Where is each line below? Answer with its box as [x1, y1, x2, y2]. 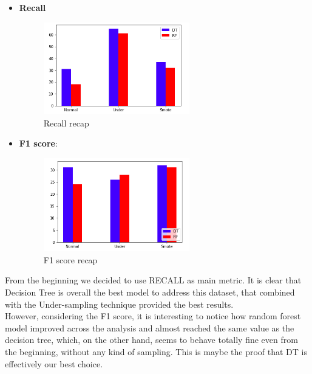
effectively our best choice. [5, 357, 103, 370]
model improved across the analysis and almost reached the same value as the [5, 321, 294, 334]
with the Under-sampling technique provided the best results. [5, 297, 234, 310]
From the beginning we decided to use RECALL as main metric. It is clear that [5, 274, 302, 286]
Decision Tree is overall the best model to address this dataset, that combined [5, 285, 295, 298]
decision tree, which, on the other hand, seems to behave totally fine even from [5, 333, 298, 346]
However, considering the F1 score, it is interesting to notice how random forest [5, 310, 301, 322]
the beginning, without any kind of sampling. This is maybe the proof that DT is [5, 345, 307, 358]
